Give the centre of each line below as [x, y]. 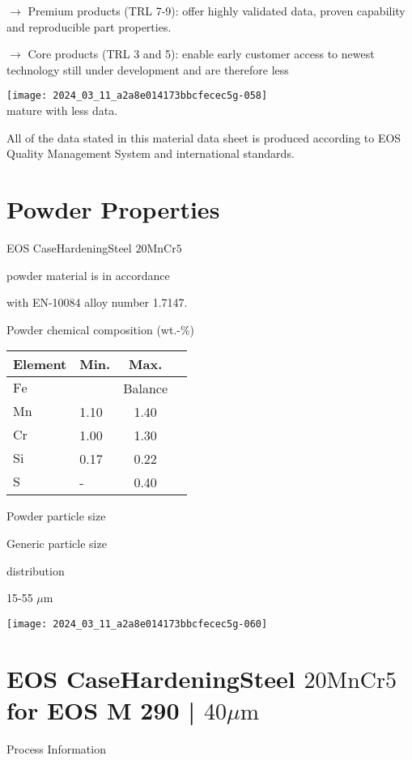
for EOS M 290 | [101, 709]
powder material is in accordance [88, 275]
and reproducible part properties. [89, 26]
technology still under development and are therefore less [148, 69]
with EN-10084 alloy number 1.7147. [97, 302]
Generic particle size [57, 543]
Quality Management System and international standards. [151, 153]
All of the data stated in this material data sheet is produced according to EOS [204, 137]
